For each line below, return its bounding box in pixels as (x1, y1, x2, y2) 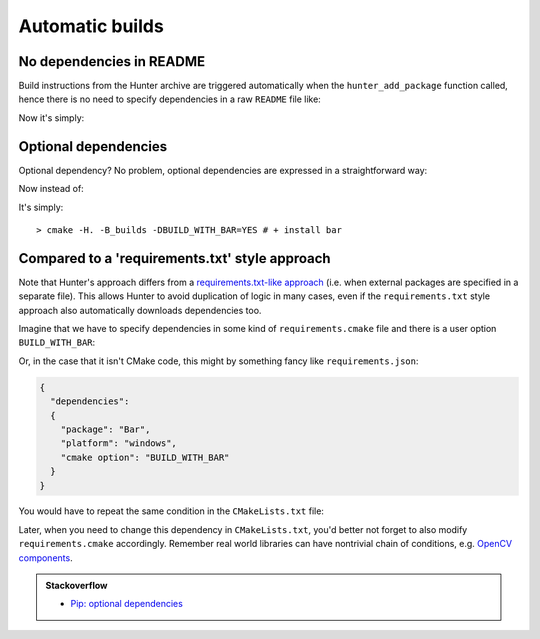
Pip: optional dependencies (70, 598, 184, 610)
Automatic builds (18, 15, 164, 37)
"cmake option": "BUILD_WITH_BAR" (60, 451, 230, 463)
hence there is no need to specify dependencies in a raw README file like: (18, 93, 322, 105)
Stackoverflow (45, 580, 108, 592)
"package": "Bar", (60, 423, 151, 435)
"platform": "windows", (60, 438, 177, 449)
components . (18, 551, 74, 564)
